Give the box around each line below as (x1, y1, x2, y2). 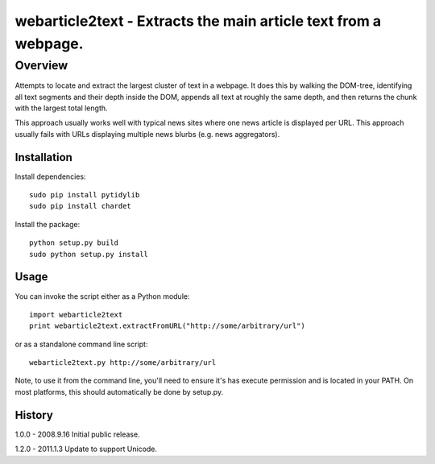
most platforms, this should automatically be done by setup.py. (14, 387, 224, 396)
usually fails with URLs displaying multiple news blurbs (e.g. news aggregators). (14, 129, 280, 139)
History (14, 408, 54, 422)
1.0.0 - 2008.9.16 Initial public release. (14, 429, 140, 439)
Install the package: (14, 219, 81, 229)
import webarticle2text (29, 310, 123, 319)
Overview (14, 58, 68, 72)
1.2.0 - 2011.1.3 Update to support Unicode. (14, 444, 157, 454)
